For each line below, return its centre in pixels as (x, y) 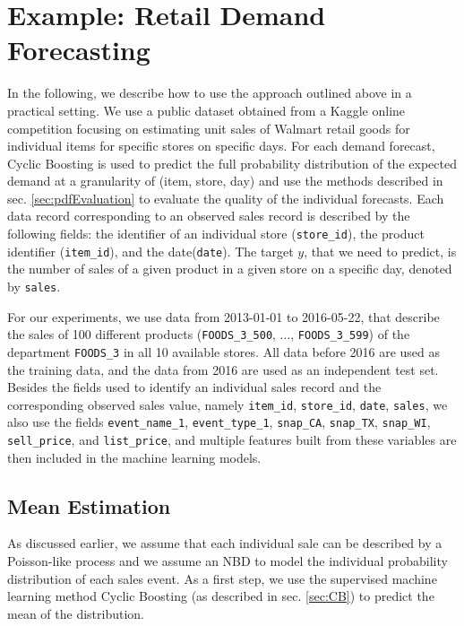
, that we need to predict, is (380, 251)
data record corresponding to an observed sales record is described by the (209, 216)
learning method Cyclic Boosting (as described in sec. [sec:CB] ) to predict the (221, 596)
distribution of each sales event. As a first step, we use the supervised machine (222, 578)
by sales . (34, 286)
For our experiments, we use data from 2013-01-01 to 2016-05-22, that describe (223, 316)
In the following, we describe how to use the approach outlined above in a (210, 93)
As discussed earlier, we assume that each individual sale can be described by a (225, 543)
